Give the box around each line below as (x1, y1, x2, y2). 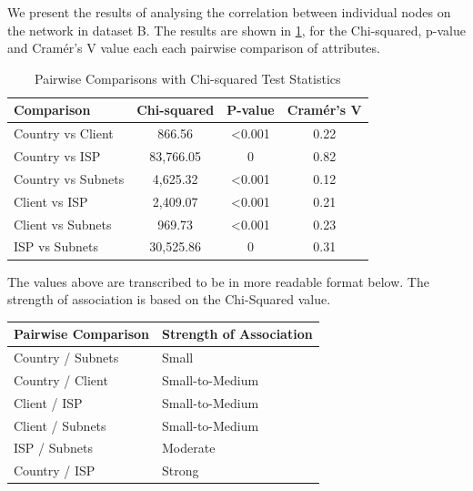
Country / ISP (14, 461, 96, 480)
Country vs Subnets (14, 169, 125, 188)
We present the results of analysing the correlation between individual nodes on (7, 3, 451, 21)
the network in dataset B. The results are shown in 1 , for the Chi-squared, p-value (7, 20, 466, 39)
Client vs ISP (14, 191, 88, 210)
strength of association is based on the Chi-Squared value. (7, 290, 331, 309)
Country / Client (14, 370, 108, 389)
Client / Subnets (14, 415, 106, 435)
